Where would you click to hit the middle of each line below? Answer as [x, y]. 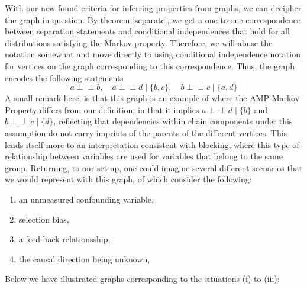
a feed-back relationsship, [64, 239]
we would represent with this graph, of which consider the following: [128, 179]
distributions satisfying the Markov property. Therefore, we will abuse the [139, 42]
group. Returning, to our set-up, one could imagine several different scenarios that [154, 167]
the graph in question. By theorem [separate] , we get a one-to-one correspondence [153, 19]
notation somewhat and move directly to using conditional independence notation [153, 54]
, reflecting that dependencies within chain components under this [173, 121]
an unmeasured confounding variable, [86, 199]
